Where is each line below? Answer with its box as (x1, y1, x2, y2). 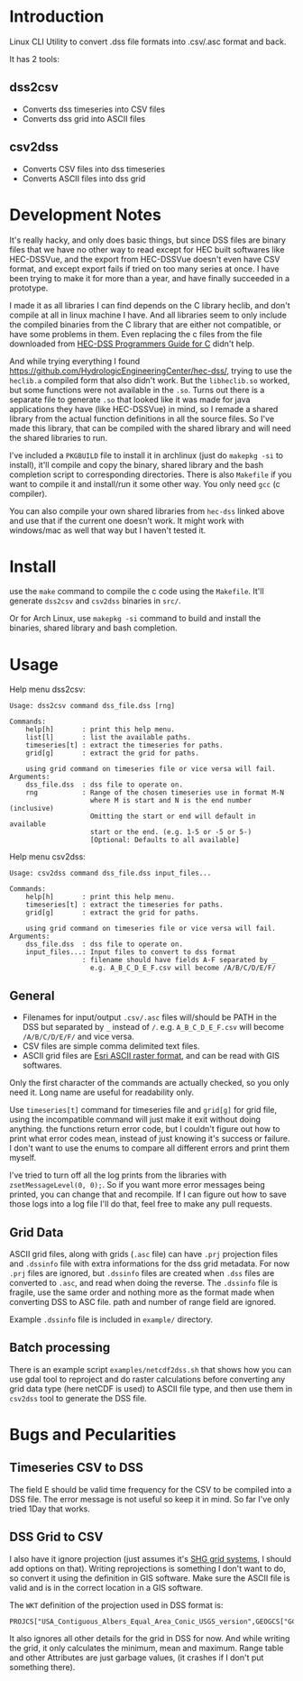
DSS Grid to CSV (9, 1529, 104, 1545)
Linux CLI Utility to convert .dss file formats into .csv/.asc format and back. (9, 36, 287, 47)
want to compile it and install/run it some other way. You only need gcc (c (9, 478, 281, 489)
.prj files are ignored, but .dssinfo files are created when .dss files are (9, 1268, 275, 1278)
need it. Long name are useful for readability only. (9, 1087, 195, 1098)
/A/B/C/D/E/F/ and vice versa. (22, 1031, 135, 1043)
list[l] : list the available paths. (25, 733, 192, 742)
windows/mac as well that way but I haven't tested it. (9, 525, 207, 536)
